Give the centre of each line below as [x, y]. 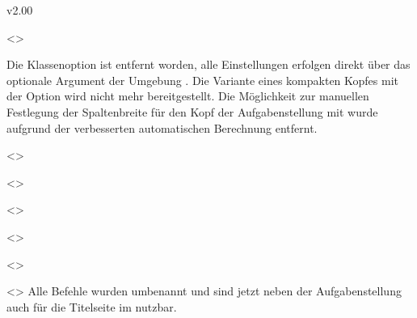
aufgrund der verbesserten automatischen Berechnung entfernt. [162, 127]
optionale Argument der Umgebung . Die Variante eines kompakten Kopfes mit [203, 80]
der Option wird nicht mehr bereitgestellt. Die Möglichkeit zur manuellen [188, 96]
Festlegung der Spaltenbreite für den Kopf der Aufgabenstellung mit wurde [192, 111]
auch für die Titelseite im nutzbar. [92, 306]
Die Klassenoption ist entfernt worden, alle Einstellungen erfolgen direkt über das [208, 64]
